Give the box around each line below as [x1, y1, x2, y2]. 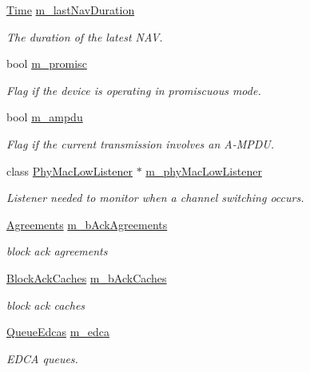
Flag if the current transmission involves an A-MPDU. [6, 135, 275, 152]
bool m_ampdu [6, 109, 83, 125]
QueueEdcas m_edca [6, 323, 110, 340]
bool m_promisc [6, 55, 87, 72]
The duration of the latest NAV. [6, 28, 163, 45]
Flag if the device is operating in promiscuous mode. [6, 81, 261, 98]
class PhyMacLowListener [6, 162, 133, 179]
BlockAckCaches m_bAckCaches [6, 269, 167, 286]
